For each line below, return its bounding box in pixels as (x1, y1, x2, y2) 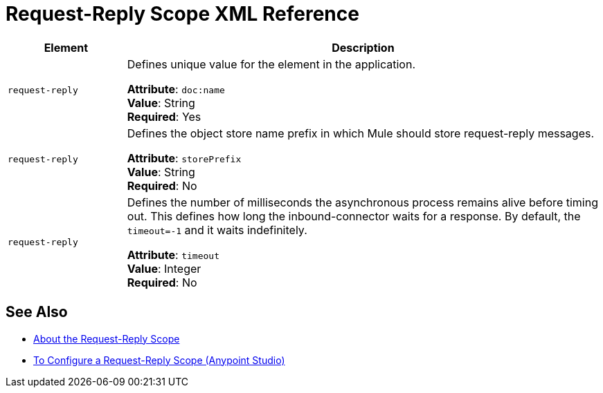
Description (332, 40, 395, 55)
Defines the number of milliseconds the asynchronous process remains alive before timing (127, 195, 598, 209)
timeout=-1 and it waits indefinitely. (127, 222, 307, 237)
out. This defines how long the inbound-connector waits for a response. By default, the (127, 209, 581, 223)
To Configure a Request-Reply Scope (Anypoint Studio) (33, 354, 285, 366)
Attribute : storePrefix (127, 151, 242, 165)
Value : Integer (127, 261, 201, 276)
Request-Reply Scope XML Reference (6, 2, 359, 26)
